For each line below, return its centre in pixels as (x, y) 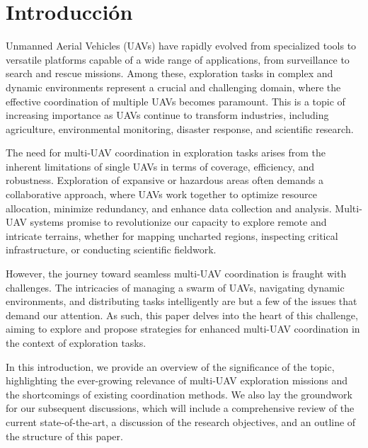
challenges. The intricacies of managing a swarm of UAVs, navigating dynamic (175, 287)
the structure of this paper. (64, 436)
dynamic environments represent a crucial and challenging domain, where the (173, 87)
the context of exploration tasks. (76, 343)
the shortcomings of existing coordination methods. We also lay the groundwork (179, 394)
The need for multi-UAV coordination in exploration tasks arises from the (166, 153)
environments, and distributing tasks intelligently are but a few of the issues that (182, 301)
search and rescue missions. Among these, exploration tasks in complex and (169, 73)
